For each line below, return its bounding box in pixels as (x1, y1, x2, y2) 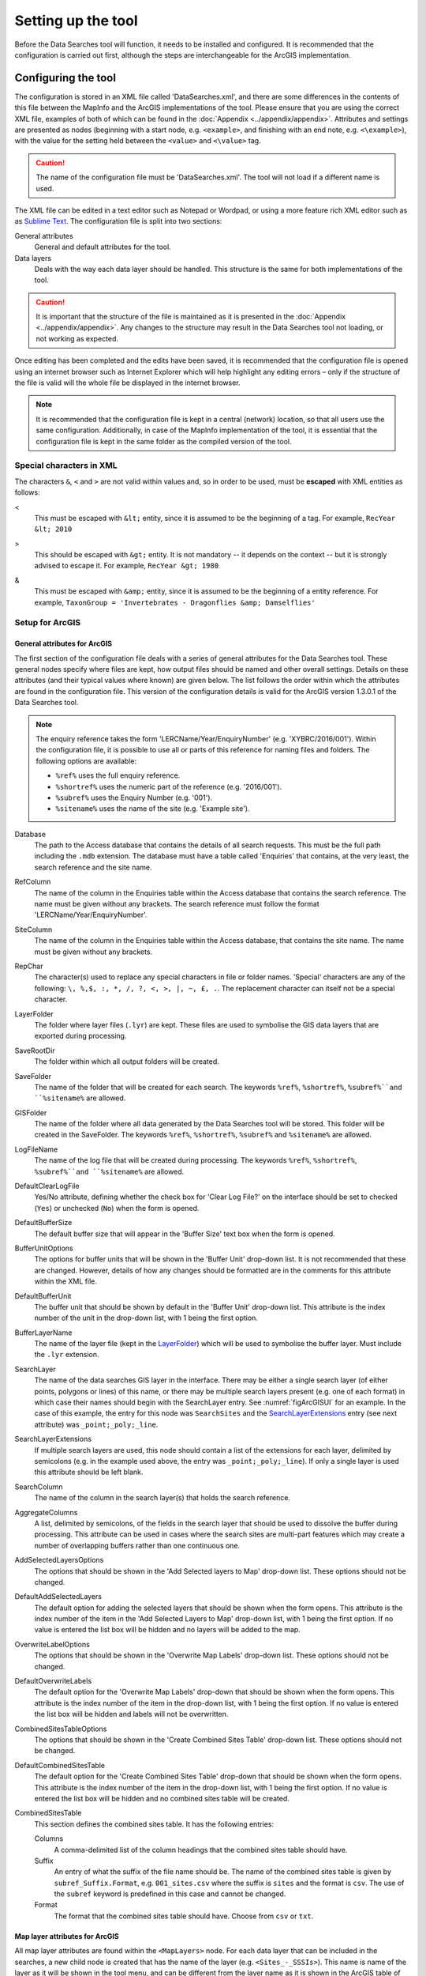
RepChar (14, 961, 43, 971)
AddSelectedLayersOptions (14, 1556, 104, 1565)
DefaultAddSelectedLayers (14, 1592, 103, 1601)
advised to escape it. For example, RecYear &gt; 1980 (34, 561, 219, 571)
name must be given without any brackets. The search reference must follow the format (34, 899, 319, 909)
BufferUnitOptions (14, 1243, 74, 1253)
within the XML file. (34, 1276, 98, 1286)
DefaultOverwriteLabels (14, 1676, 92, 1686)
